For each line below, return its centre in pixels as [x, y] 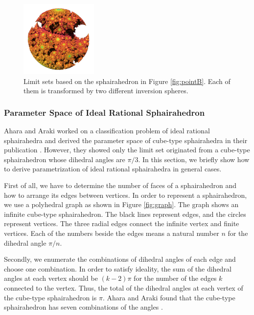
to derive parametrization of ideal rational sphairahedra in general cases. [113, 169]
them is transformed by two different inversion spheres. [106, 91]
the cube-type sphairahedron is [50, 297]
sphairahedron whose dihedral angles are [65, 159]
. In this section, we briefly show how [194, 159]
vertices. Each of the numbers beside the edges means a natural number [112, 233]
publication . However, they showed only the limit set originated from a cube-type [127, 150]
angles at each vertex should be [51, 278]
